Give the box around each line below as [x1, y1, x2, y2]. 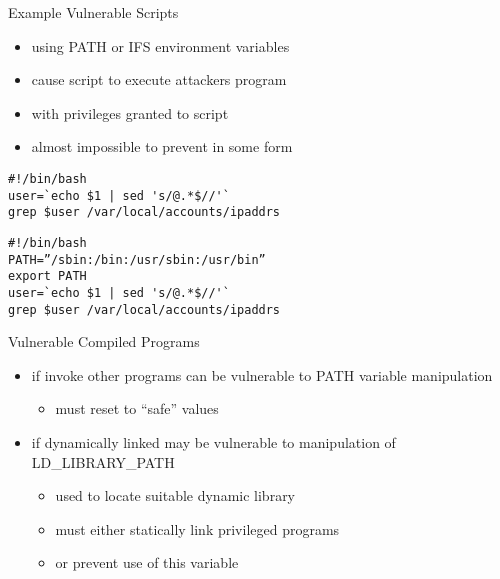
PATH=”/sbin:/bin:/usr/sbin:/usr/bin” [8, 252, 266, 267]
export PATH [8, 269, 87, 284]
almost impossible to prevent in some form [31, 136, 293, 157]
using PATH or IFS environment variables [31, 35, 290, 56]
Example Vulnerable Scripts [8, 2, 179, 22]
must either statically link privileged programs [55, 518, 340, 539]
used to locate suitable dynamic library [55, 485, 296, 506]
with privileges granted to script [31, 102, 229, 123]
